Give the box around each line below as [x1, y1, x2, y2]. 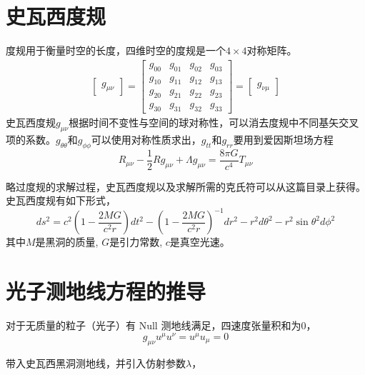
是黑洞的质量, [35, 234, 99, 249]
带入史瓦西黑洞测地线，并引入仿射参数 [6, 355, 186, 370]
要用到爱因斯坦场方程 [233, 131, 334, 146]
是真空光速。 [169, 234, 230, 249]
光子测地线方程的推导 [6, 276, 206, 306]
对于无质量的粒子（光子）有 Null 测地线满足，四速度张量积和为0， [6, 318, 316, 333]
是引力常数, [109, 234, 163, 249]
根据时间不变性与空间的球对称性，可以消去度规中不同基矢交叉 [69, 115, 359, 130]
